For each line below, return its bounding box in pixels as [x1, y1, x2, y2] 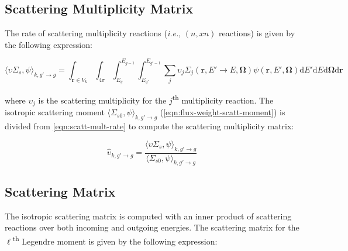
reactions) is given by [219, 27, 295, 39]
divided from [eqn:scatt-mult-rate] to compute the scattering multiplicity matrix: [5, 120, 294, 132]
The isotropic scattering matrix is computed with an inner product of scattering [5, 209, 292, 222]
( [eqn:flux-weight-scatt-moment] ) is [160, 106, 285, 118]
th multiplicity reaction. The [172, 92, 274, 106]
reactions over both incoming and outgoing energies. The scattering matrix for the [5, 221, 299, 233]
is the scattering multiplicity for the [38, 94, 167, 106]
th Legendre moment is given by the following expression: [12, 233, 218, 247]
